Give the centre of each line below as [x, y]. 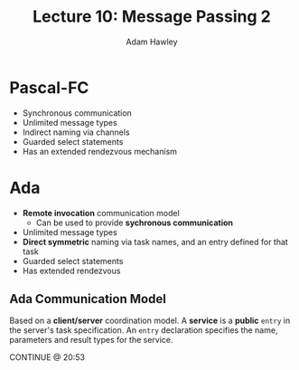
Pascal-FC [49, 87]
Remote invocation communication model [101, 213]
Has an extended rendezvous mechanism [100, 151]
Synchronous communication [77, 113]
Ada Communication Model [88, 299]
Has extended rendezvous [71, 270]
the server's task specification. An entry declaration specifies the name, [144, 330]
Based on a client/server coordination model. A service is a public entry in [150, 321]
